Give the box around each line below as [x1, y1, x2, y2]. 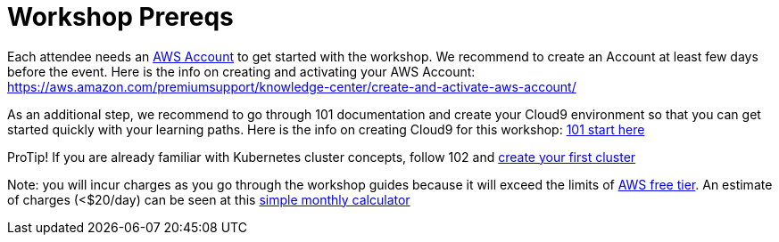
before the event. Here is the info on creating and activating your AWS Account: [7, 63, 476, 79]
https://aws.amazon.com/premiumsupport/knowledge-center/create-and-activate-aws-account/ [7, 78, 576, 94]
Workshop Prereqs [7, 2, 234, 32]
